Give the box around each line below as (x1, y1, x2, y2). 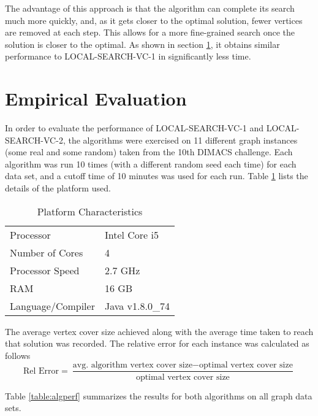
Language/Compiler (10, 298, 95, 313)
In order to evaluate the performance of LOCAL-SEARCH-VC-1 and (5, 121, 264, 134)
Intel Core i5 (104, 227, 159, 242)
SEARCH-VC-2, (5, 133, 66, 146)
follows (5, 349, 31, 361)
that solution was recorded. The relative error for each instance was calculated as (5, 337, 309, 350)
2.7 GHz (104, 263, 140, 277)
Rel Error (23, 366, 59, 376)
